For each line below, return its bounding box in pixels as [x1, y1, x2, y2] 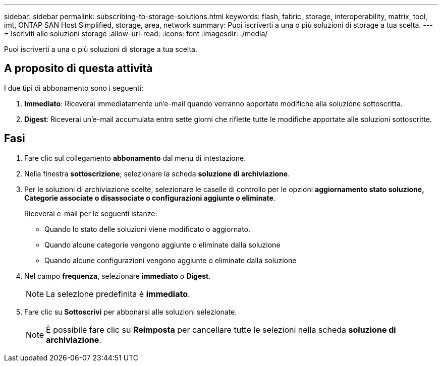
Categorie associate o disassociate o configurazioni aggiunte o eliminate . [24, 193, 275, 202]
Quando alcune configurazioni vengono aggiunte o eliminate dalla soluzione [44, 256, 297, 265]
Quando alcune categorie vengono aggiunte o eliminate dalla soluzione [44, 240, 281, 249]
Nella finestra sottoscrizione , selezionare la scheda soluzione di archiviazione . [24, 169, 290, 178]
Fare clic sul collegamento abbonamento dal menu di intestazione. [24, 153, 246, 162]
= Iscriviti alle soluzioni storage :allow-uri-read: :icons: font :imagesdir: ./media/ [4, 29, 268, 38]
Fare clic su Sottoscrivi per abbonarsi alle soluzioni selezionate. [24, 307, 237, 316]
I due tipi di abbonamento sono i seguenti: [4, 83, 143, 92]
